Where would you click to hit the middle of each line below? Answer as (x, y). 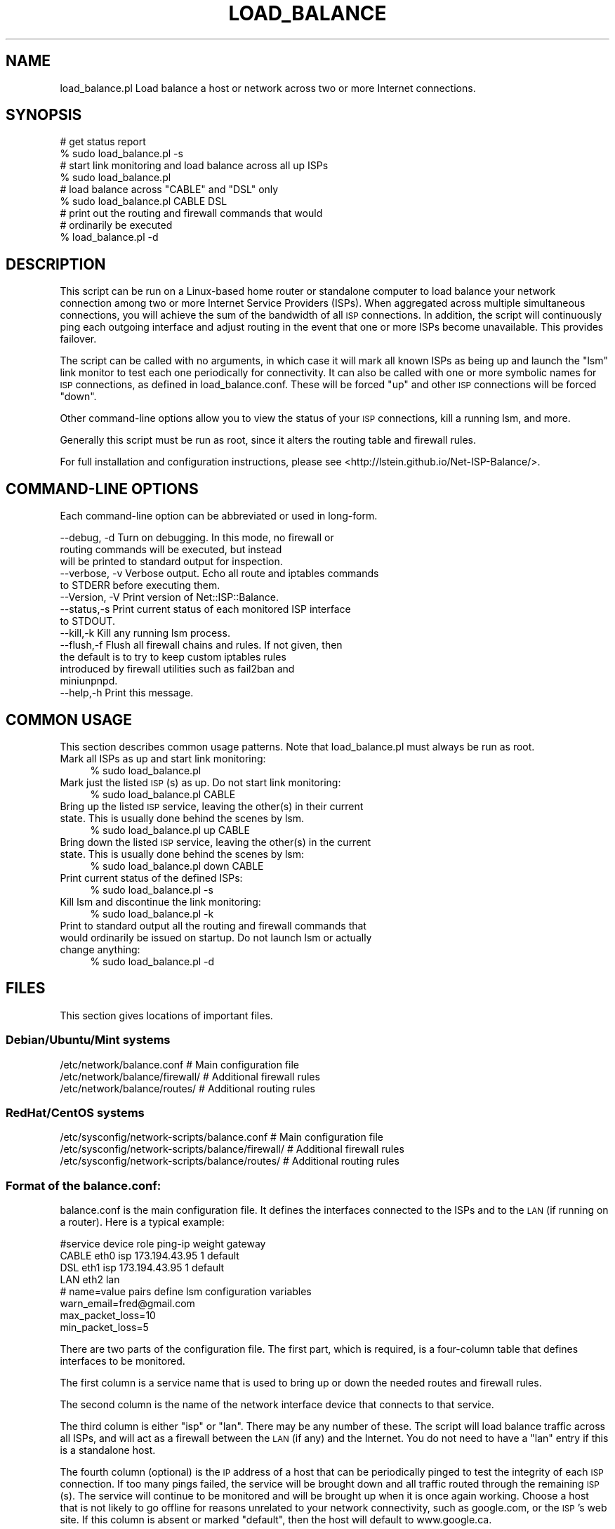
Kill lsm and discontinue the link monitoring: (160, 901)
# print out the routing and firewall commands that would (191, 213)
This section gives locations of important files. (166, 1015)
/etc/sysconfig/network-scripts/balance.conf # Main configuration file (221, 1137)
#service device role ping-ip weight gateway (163, 1244)
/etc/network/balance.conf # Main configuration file (180, 1064)
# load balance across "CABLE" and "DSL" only (169, 190)
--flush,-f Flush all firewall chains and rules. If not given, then (201, 645)
